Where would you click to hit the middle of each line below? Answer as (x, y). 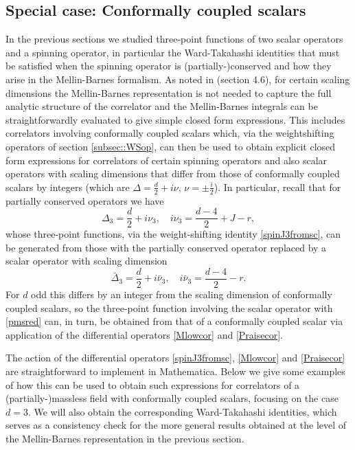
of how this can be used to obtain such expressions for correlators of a (153, 384)
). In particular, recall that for (277, 187)
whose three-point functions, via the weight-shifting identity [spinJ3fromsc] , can (173, 234)
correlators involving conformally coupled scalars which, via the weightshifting (170, 133)
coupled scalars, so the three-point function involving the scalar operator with (169, 307)
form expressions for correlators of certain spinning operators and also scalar (167, 160)
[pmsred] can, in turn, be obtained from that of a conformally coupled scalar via (174, 321)
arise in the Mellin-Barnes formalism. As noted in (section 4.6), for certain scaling (178, 79)
